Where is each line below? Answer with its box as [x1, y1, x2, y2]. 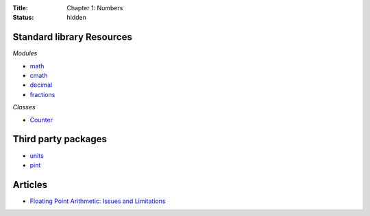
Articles [12, 178, 48, 191]
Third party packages [12, 133, 108, 145]
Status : [12, 14, 34, 22]
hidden [66, 14, 87, 22]
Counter [29, 116, 53, 124]
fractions [29, 90, 56, 98]
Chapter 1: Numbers [66, 4, 123, 12]
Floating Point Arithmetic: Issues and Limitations [29, 197, 166, 205]
